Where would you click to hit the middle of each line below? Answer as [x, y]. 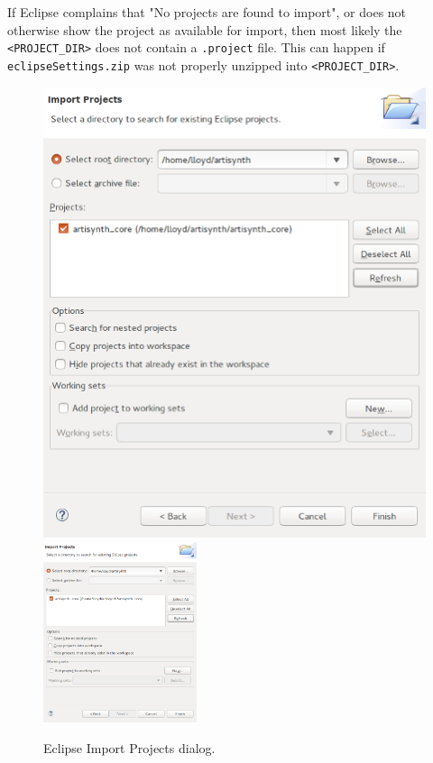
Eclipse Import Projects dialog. [129, 747]
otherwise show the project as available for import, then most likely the [205, 29]
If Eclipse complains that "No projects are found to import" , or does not [207, 12]
